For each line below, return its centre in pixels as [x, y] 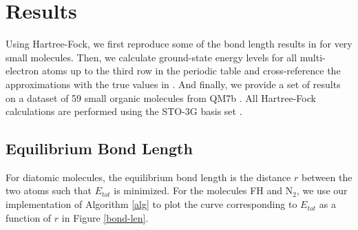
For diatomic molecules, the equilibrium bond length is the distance [148, 177]
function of [29, 217]
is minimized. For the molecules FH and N [203, 190]
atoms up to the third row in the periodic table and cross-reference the [191, 71]
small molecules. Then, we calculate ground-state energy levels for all [151, 57]
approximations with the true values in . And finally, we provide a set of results [173, 84]
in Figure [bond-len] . [105, 217]
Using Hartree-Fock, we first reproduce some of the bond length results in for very [179, 44]
